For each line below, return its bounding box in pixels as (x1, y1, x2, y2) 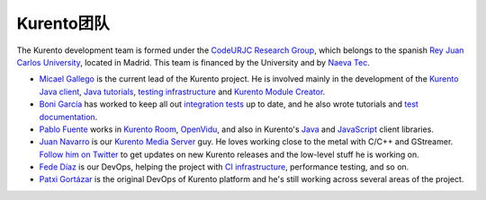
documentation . (39, 111, 98, 122)
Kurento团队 (16, 13, 110, 33)
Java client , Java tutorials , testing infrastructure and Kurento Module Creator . (39, 86, 326, 97)
